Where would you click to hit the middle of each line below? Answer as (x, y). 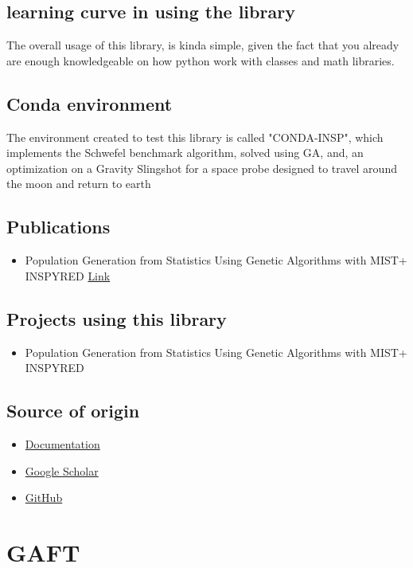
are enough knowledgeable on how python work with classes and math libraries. (201, 60)
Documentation (62, 443)
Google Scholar (62, 470)
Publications (58, 227)
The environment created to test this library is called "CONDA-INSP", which (195, 137)
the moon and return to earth (79, 184)
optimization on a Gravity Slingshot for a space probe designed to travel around (202, 168)
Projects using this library (117, 318)
